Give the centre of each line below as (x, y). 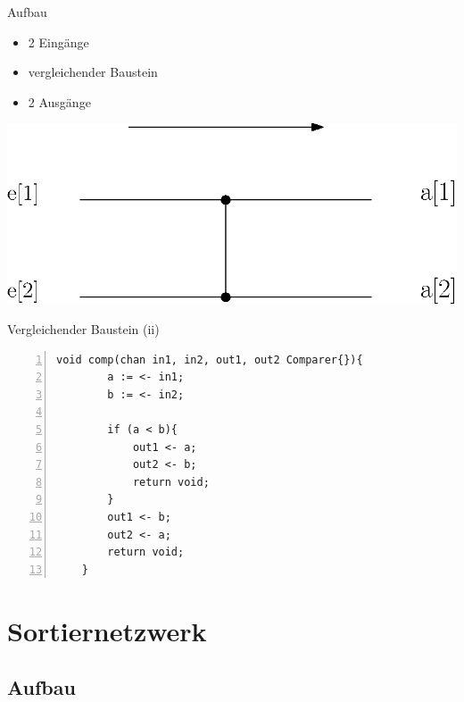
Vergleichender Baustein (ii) (83, 329)
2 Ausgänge (59, 101)
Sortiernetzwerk (107, 630)
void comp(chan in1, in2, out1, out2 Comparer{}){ (210, 359)
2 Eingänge (58, 42)
